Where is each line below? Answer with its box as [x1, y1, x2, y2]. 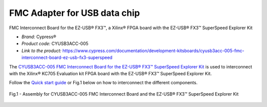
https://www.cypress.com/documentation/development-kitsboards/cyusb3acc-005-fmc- [62, 48, 245, 53]
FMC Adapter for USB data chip [9, 7, 140, 18]
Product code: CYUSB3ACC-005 [21, 41, 89, 47]
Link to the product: [21, 48, 62, 53]
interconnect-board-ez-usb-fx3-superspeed [21, 54, 113, 60]
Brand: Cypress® [21, 34, 56, 40]
